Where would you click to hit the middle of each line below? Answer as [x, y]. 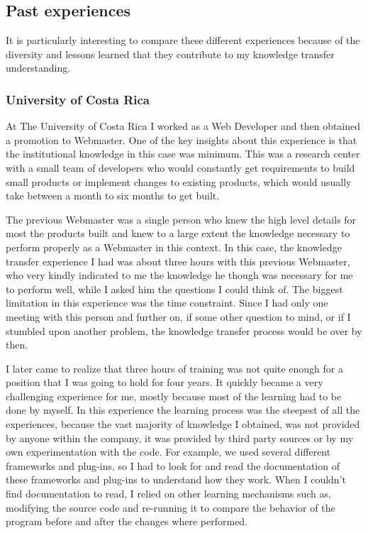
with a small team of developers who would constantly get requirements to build [180, 167]
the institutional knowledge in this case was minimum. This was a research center [183, 154]
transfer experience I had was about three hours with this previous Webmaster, [178, 261]
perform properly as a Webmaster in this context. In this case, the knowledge [174, 247]
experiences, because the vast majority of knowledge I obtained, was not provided [183, 424]
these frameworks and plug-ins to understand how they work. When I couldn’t [176, 479]
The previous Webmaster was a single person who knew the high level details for [181, 219]
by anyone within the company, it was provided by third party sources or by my [180, 438]
